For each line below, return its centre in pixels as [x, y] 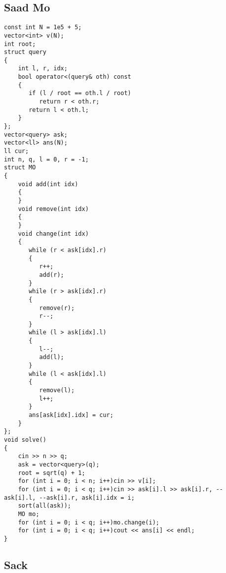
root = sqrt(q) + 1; [52, 473]
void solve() [25, 440]
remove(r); [57, 308]
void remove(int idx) [53, 209]
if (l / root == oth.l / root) [80, 93]
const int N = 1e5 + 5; [43, 27]
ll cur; [17, 151]
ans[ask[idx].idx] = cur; [71, 415]
